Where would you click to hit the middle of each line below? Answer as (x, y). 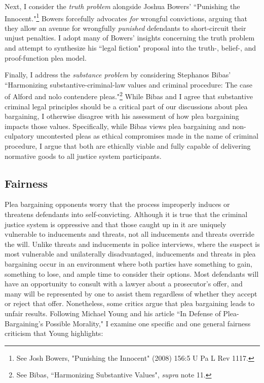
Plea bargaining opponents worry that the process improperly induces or (117, 204)
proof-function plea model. (46, 57)
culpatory (20, 136)
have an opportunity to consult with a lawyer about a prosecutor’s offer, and (124, 284)
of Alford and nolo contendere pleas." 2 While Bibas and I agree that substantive (129, 96)
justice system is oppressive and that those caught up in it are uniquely (116, 224)
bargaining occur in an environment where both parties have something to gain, (128, 263)
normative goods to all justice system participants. (83, 156)
